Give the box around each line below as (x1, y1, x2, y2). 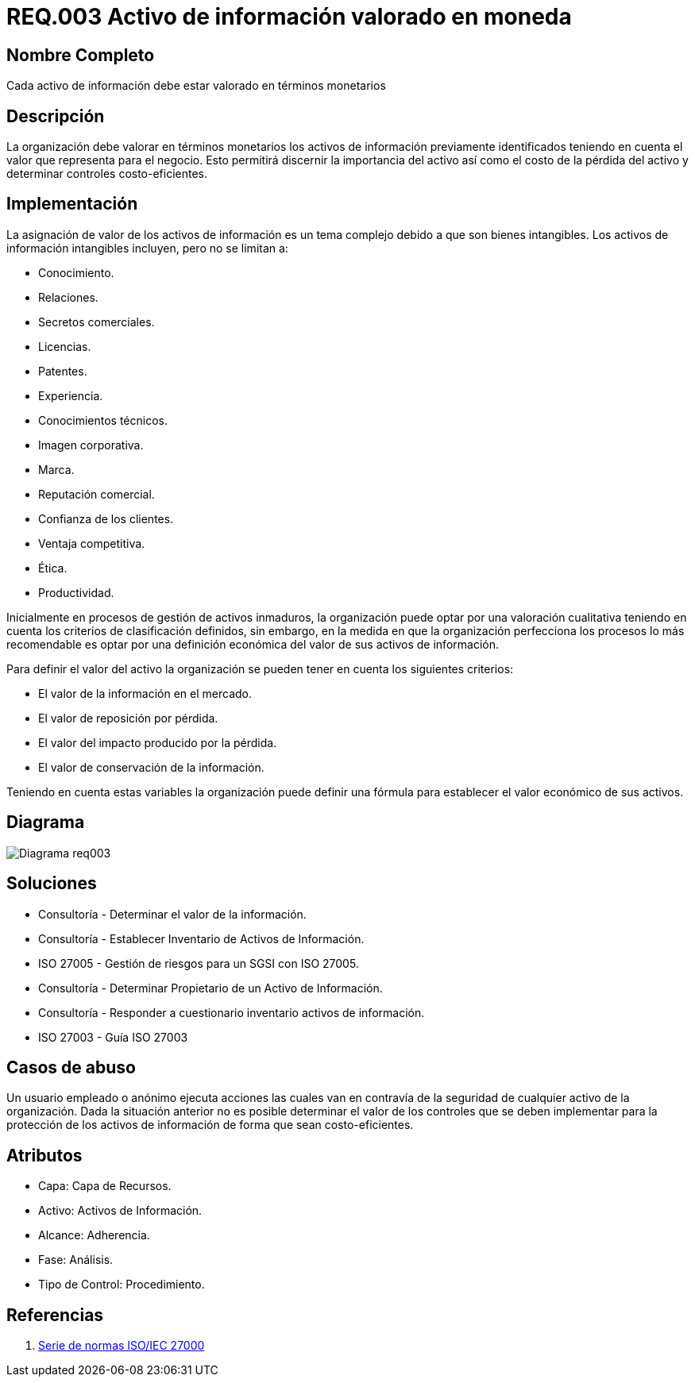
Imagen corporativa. (38, 437, 144, 452)
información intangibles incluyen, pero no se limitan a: (6, 241, 288, 255)
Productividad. (38, 585, 114, 599)
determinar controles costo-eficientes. (6, 167, 208, 181)
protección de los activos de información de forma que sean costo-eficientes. (6, 1118, 414, 1132)
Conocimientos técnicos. (38, 413, 168, 427)
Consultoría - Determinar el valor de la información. (38, 907, 307, 921)
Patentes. (38, 364, 87, 378)
